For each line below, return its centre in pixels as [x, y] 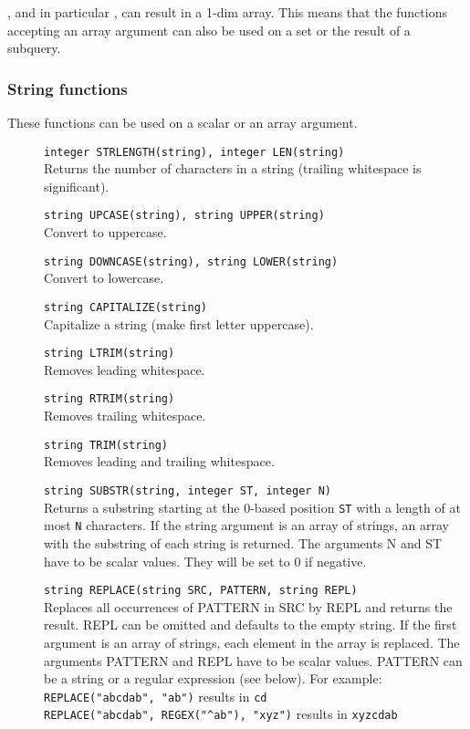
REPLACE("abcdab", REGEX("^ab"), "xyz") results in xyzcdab [221, 714]
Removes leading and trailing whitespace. [159, 461]
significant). [77, 186]
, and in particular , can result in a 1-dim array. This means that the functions [227, 12]
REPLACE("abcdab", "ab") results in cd [156, 696]
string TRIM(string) [106, 445]
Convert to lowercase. [104, 278]
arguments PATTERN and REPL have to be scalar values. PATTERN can [253, 660]
